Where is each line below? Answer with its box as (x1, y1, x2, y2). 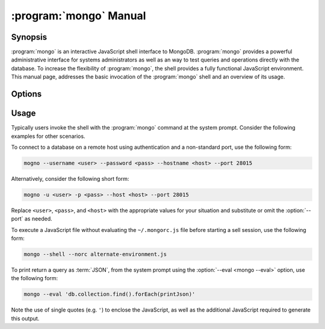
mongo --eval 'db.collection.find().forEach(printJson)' (23, 291, 196, 298)
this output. (11, 315, 40, 322)
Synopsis (11, 32, 48, 42)
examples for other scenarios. (11, 133, 85, 140)
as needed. (24, 215, 52, 222)
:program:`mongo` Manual (11, 9, 146, 22)
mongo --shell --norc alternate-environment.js (23, 251, 167, 258)
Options (11, 89, 42, 99)
